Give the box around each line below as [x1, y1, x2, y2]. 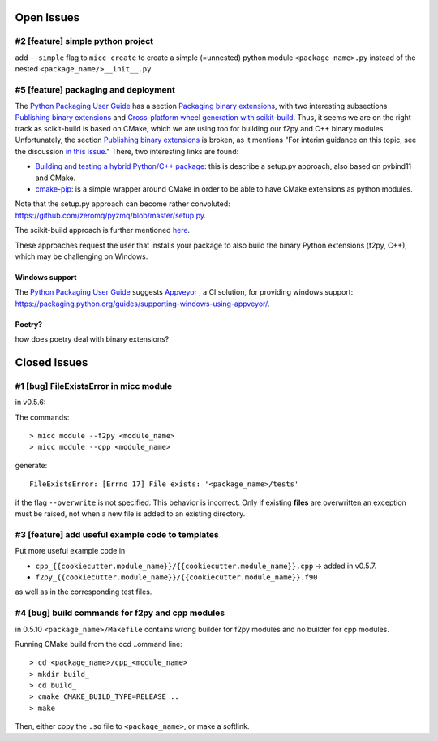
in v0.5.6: [15, 398, 46, 407]
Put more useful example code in [15, 546, 126, 556]
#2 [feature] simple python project [15, 36, 154, 47]
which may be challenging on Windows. [15, 252, 148, 261]
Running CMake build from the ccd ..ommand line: [15, 639, 182, 648]
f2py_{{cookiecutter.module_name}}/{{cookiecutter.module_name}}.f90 [35, 572, 318, 582]
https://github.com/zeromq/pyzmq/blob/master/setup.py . [15, 210, 207, 220]
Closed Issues [15, 355, 88, 369]
